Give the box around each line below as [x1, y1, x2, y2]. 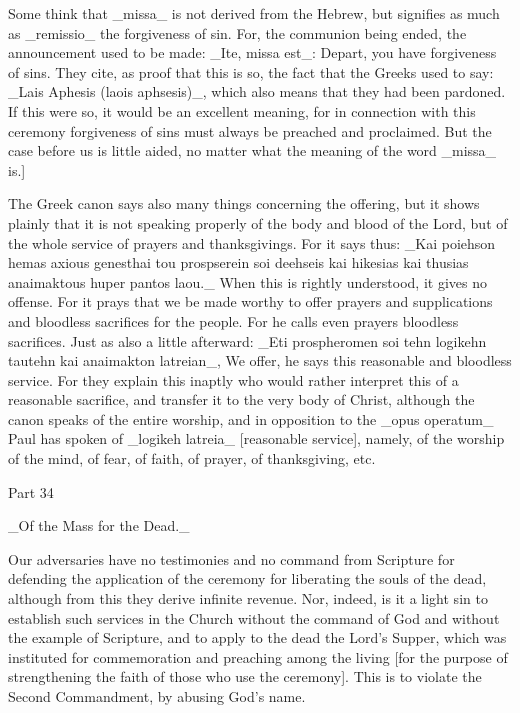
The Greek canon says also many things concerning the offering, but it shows [8, 193, 480, 214]
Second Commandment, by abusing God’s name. [8, 686, 306, 706]
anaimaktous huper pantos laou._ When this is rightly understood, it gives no [8, 271, 487, 292]
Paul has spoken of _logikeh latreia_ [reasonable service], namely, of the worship [8, 428, 505, 449]
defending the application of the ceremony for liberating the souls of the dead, [8, 568, 487, 589]
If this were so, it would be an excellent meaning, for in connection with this [8, 100, 476, 121]
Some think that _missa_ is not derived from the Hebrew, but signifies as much [8, 3, 500, 23]
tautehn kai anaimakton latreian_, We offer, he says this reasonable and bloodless [8, 350, 512, 371]
